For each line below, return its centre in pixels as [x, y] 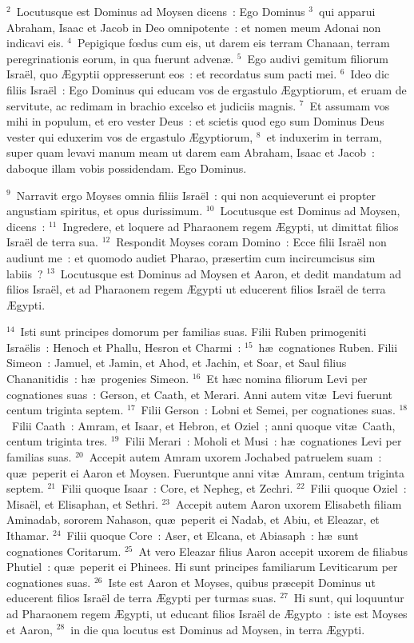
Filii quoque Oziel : [358, 488]
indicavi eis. [35, 43]
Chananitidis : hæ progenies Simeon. [98, 379]
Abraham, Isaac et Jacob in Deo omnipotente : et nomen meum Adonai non [194, 27]
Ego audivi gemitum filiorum [318, 58]
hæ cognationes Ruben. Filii [328, 347]
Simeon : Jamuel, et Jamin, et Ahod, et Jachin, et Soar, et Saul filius [177, 363]
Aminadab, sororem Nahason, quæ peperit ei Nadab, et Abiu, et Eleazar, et [193, 519]
